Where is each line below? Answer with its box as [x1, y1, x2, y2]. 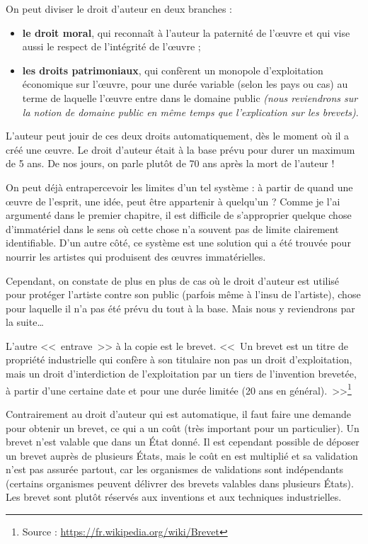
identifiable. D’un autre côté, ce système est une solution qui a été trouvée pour [6, 235, 351, 250]
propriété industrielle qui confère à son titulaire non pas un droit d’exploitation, [6, 352, 352, 367]
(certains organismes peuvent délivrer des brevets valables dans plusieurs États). [6, 475, 354, 490]
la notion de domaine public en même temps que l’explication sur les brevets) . [22, 104, 359, 119]
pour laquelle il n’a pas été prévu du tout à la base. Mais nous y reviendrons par [6, 300, 355, 315]
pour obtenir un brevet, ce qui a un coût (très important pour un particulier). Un [6, 420, 360, 435]
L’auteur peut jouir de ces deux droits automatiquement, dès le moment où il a [6, 128, 350, 143]
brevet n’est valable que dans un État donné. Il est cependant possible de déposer [6, 434, 360, 449]
